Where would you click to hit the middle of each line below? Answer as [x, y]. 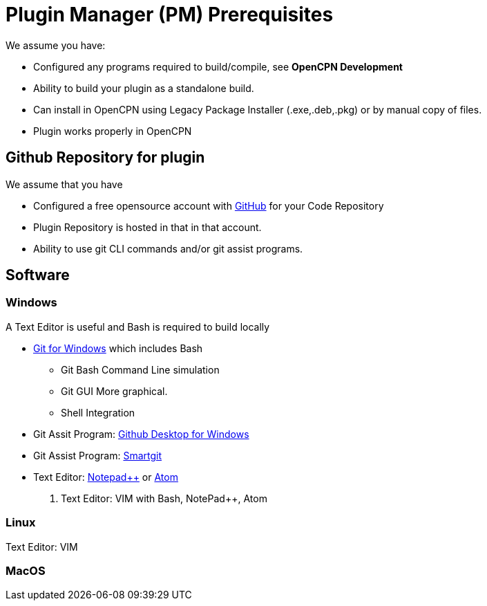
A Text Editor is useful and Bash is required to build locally [138, 327]
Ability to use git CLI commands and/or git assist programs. [168, 248]
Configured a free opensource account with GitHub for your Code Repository [209, 205]
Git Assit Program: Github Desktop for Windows [141, 434]
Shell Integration [98, 412]
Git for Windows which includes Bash [118, 348]
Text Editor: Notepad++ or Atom [106, 477]
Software [38, 275]
